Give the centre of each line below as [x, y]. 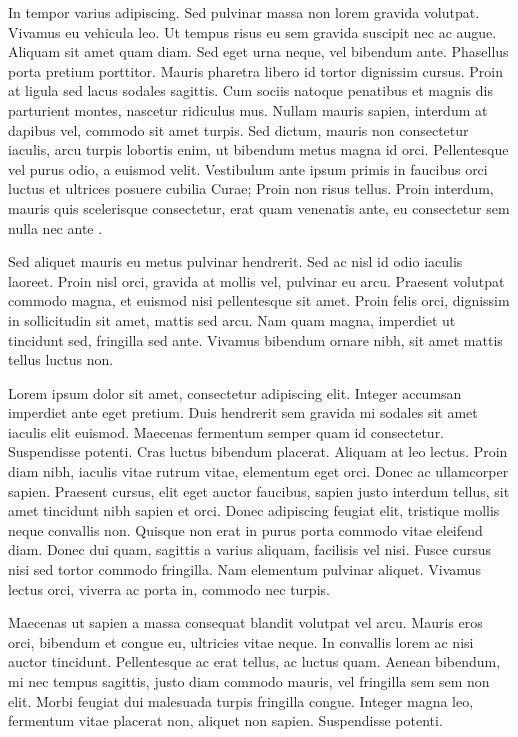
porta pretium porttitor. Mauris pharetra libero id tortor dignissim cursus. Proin [256, 70]
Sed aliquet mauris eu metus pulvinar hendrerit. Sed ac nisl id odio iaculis [235, 261]
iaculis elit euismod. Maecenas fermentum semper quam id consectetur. [226, 431]
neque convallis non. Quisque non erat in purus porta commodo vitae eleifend [245, 529]
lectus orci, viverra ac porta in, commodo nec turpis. [169, 588]
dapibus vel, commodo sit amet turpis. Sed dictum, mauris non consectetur [238, 129]
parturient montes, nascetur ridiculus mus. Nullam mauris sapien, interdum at [248, 109]
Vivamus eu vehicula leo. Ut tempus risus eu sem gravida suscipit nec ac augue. [252, 31]
